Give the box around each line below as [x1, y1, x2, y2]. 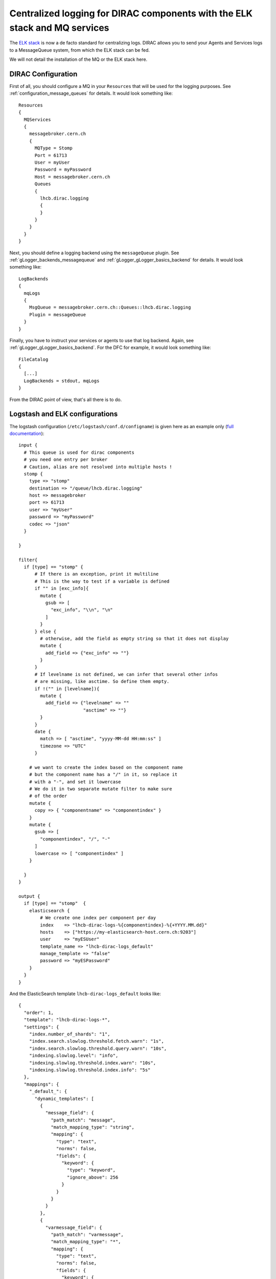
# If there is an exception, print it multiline [34, 571, 159, 577]
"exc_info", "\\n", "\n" [51, 607, 113, 613]
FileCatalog [18, 356, 49, 362]
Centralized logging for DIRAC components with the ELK [9, 8, 253, 19]
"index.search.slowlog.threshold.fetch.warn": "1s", [29, 1039, 165, 1044]
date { [34, 729, 51, 734]
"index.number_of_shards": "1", [29, 1031, 110, 1037]
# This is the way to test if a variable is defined [34, 578, 170, 584]
